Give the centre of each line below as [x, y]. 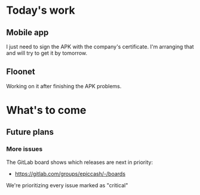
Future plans [30, 132]
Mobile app [27, 32]
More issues [24, 149]
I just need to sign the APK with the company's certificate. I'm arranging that [100, 47]
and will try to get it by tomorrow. [47, 53]
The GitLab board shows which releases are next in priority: [80, 162]
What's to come [46, 110]
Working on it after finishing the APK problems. [64, 86]
